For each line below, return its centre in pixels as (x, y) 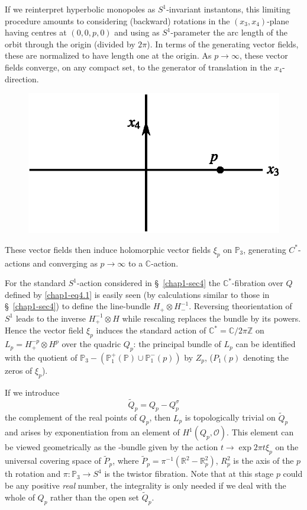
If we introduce (32, 392)
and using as (137, 32)
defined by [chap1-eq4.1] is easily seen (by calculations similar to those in (137, 294)
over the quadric (91, 344)
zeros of (19, 370)
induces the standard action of (151, 330)
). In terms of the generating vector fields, (223, 44)
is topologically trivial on (230, 417)
